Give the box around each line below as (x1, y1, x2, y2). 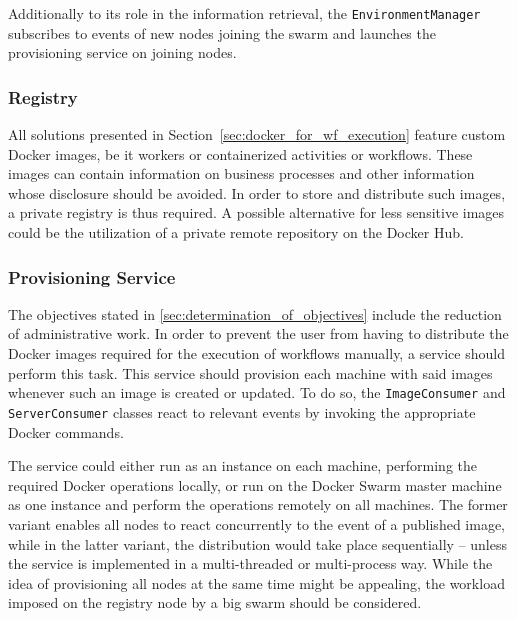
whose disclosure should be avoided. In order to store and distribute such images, (8, 182, 506, 203)
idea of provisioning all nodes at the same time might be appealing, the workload (8, 572, 505, 593)
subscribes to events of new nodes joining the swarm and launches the (8, 22, 436, 43)
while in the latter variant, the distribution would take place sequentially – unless (8, 533, 507, 554)
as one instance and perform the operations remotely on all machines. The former (8, 494, 508, 515)
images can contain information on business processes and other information (8, 163, 475, 184)
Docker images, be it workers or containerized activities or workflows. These (8, 143, 473, 164)
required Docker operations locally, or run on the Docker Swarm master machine (8, 474, 502, 495)
